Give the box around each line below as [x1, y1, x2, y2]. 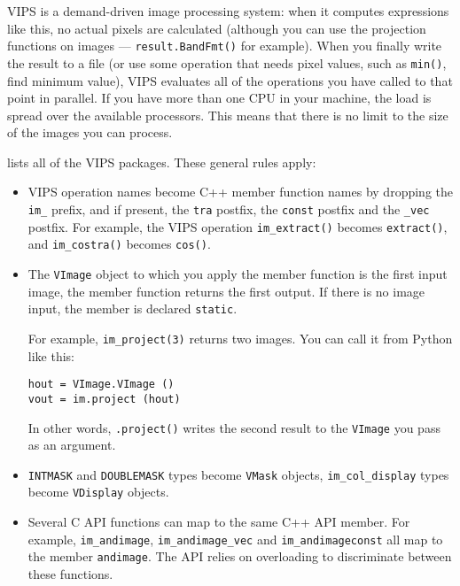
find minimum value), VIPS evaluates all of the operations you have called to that [7, 71, 453, 89]
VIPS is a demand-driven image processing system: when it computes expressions [7, 2, 449, 19]
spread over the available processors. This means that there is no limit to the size [7, 105, 448, 124]
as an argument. [27, 436, 116, 454]
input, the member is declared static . [27, 299, 238, 318]
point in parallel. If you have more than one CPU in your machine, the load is [7, 89, 432, 107]
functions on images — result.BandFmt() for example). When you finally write [7, 36, 442, 55]
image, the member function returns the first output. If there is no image [27, 281, 425, 300]
